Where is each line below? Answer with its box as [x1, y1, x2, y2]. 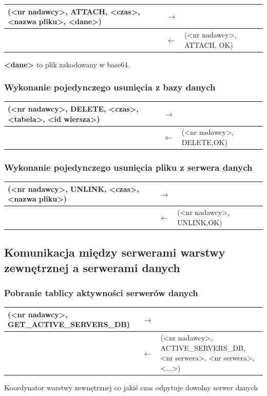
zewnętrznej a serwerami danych [4, 259, 180, 275]
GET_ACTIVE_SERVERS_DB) [8, 319, 130, 330]
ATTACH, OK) [184, 39, 233, 50]
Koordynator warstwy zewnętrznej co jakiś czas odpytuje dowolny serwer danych [4, 382, 258, 393]
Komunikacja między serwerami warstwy [4, 244, 225, 260]
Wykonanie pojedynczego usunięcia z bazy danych [4, 81, 216, 94]
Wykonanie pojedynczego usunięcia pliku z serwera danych [4, 160, 253, 173]
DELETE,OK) [181, 136, 227, 147]
